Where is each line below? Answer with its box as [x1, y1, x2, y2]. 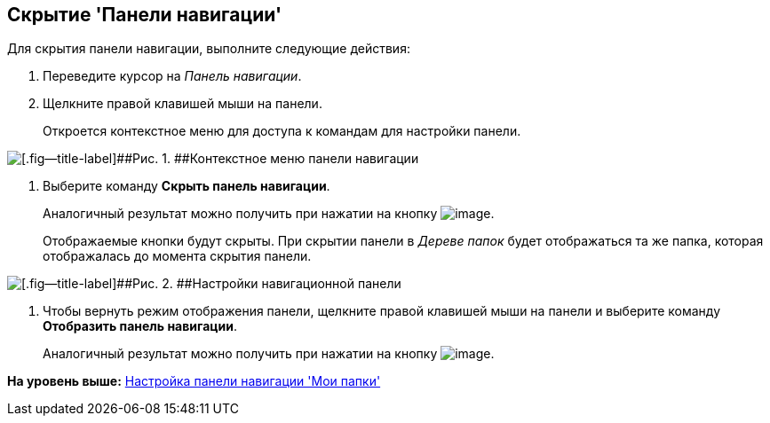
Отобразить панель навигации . [43, 318, 237, 334]
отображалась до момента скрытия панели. [43, 248, 312, 264]
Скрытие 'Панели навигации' [7, 4, 282, 26]
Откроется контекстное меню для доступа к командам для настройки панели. [43, 123, 521, 139]
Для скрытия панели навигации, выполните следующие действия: [7, 41, 410, 57]
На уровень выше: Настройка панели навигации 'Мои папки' [7, 373, 381, 389]
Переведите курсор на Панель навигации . [43, 68, 302, 84]
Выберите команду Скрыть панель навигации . [43, 178, 330, 194]
